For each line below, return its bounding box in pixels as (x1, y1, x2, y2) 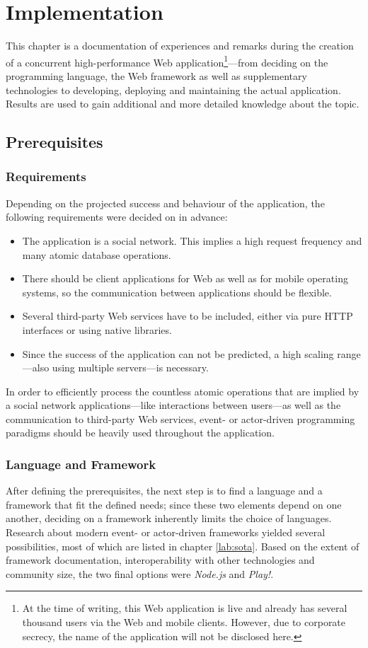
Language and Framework (6, 455, 156, 473)
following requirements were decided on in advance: (6, 209, 228, 224)
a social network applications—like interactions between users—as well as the (6, 398, 341, 412)
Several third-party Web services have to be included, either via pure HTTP (22, 308, 353, 323)
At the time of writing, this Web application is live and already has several (22, 601, 347, 615)
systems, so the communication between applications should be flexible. (22, 284, 332, 299)
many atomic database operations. (22, 247, 171, 262)
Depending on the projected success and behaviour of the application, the (6, 195, 325, 210)
